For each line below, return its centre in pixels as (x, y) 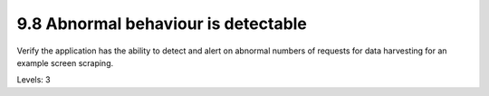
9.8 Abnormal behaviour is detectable (162, 24)
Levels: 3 (34, 80)
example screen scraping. (65, 62)
